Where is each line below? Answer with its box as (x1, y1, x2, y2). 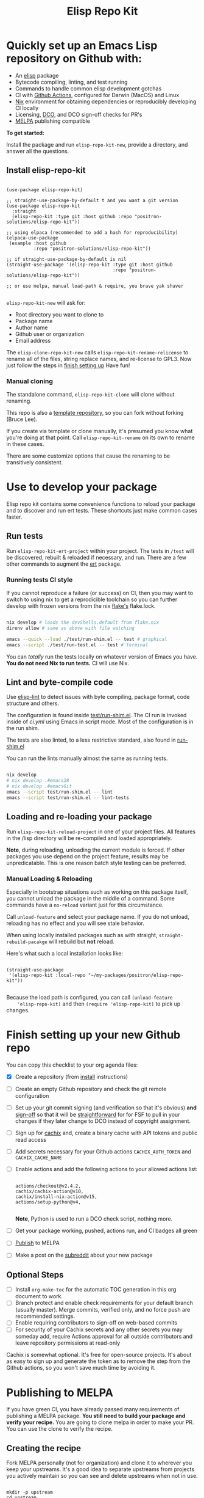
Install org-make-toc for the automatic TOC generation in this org (15, 1286, 177, 1293)
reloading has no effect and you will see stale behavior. (6, 919, 145, 927)
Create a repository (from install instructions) (15, 1073, 128, 1080)
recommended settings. (15, 1312, 75, 1320)
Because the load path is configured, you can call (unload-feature (6, 993, 173, 1001)
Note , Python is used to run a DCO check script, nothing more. (15, 1215, 173, 1222)
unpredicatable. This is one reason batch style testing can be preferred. (6, 859, 187, 866)
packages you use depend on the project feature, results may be (6, 852, 169, 860)
